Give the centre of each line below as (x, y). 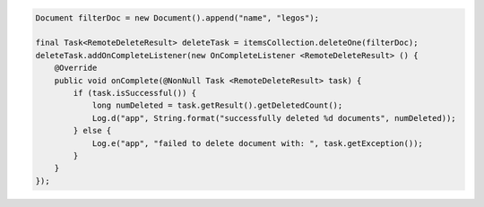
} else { (92, 131)
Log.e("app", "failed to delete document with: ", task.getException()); (257, 143)
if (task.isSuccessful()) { (135, 93)
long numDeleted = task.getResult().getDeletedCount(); (217, 106)
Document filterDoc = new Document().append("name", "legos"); (177, 17)
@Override (76, 68)
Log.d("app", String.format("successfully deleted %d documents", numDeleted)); (274, 118)
